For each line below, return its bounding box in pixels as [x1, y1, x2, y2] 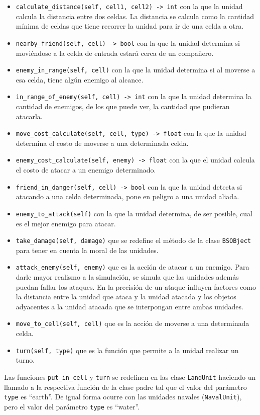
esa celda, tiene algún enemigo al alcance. [16, 74, 144, 85]
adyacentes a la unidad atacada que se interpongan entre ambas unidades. [16, 301, 243, 311]
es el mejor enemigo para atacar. [16, 218, 116, 228]
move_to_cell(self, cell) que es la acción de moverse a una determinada [16, 318, 249, 328]
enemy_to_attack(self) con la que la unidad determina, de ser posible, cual [16, 208, 252, 218]
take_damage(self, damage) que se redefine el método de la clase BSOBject [16, 235, 251, 245]
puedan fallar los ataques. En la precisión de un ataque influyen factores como [16, 281, 256, 292]
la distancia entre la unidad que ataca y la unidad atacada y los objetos [16, 291, 236, 302]
